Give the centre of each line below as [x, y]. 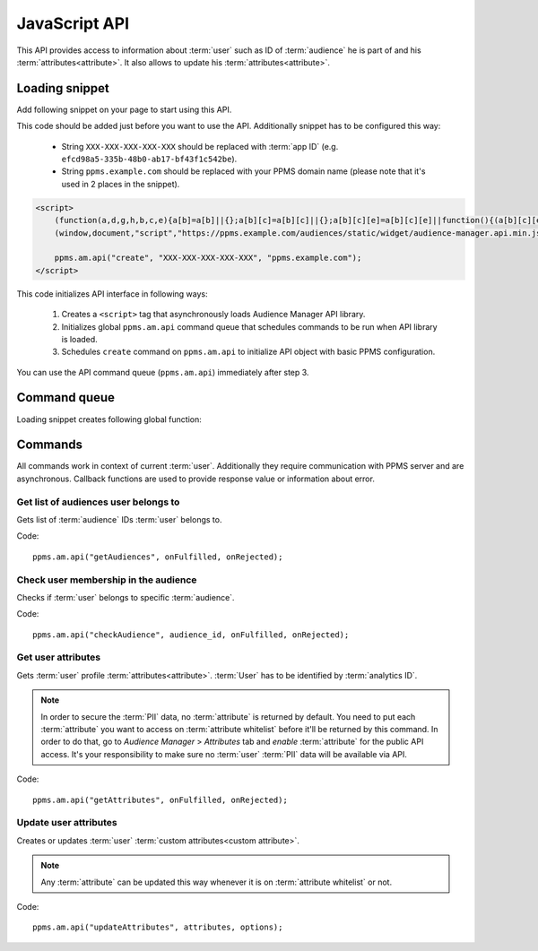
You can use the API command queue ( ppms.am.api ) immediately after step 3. [163, 372]
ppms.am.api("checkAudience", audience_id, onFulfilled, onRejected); [191, 635]
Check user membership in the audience [107, 580]
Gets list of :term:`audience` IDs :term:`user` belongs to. [119, 520]
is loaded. [79, 339]
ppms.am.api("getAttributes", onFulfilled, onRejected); [161, 800]
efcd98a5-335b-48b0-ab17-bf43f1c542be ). [149, 159]
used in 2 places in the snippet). [121, 184]
